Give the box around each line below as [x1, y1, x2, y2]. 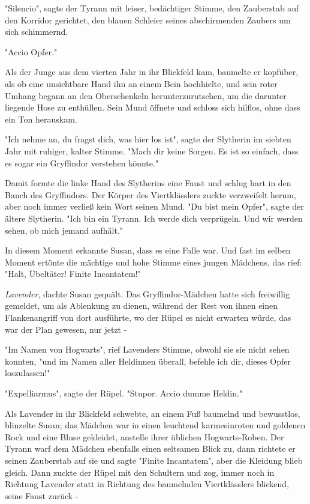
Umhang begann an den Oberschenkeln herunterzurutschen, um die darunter [5, 89, 287, 102]
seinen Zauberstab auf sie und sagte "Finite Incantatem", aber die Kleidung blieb [5, 454, 303, 466]
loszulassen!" [5, 366, 50, 379]
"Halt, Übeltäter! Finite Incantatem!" [5, 267, 141, 280]
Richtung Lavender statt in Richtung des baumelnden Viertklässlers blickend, [5, 478, 289, 490]
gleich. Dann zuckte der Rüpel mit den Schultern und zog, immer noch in [5, 466, 275, 478]
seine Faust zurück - [5, 489, 79, 502]
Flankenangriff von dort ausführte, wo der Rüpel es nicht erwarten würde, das [5, 311, 291, 324]
